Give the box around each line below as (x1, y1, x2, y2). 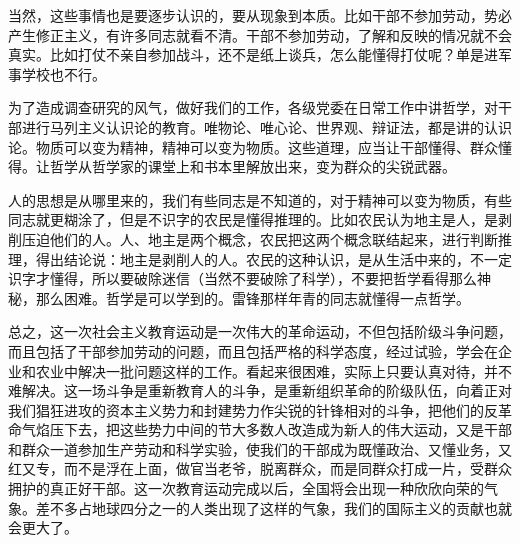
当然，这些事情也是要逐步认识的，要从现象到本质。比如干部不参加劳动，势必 (8, 5, 512, 25)
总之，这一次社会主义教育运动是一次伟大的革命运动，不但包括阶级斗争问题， (8, 321, 512, 342)
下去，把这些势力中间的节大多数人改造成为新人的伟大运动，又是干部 (63, 419, 512, 440)
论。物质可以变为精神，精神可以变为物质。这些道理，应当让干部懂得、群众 (8, 136, 498, 157)
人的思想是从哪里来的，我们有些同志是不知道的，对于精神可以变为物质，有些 (8, 189, 512, 210)
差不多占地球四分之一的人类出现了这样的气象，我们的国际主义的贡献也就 (35, 497, 512, 518)
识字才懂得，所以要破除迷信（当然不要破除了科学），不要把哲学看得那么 (8, 268, 477, 289)
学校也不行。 (21, 63, 106, 84)
